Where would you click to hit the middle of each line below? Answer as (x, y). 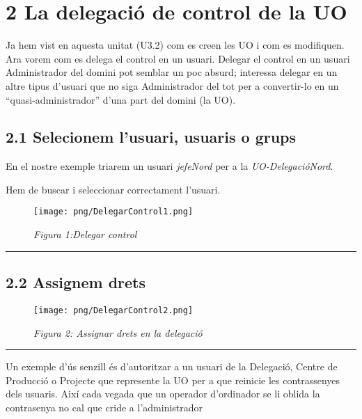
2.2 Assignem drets (76, 282)
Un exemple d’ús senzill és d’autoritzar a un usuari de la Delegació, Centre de (172, 366)
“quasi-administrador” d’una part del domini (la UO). (121, 99)
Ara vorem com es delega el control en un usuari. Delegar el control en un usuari (178, 58)
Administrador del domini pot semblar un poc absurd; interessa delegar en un (172, 72)
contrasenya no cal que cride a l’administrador (104, 407)
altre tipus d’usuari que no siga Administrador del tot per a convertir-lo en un (172, 85)
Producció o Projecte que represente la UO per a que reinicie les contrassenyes (173, 380)
